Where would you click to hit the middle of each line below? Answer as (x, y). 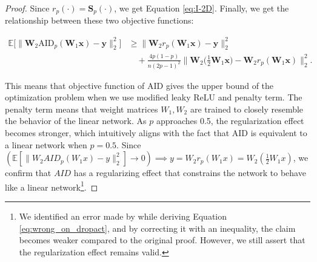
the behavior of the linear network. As (76, 121)
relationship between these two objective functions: (99, 20)
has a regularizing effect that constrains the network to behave (190, 173)
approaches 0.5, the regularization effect (230, 121)
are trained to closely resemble (247, 109)
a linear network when (46, 144)
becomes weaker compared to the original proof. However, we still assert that (162, 240)
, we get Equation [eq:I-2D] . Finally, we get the (202, 8)
